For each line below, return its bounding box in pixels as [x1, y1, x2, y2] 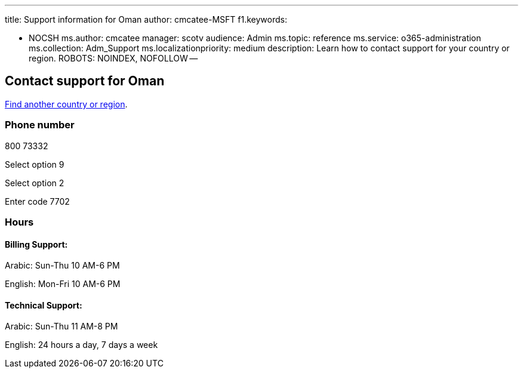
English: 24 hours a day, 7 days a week [5, 340, 158, 350]
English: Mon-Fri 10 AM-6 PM [5, 279, 121, 289]
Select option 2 [5, 177, 64, 188]
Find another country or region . [5, 98, 128, 109]
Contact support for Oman [5, 73, 165, 89]
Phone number [5, 119, 75, 131]
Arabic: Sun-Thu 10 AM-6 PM [5, 260, 120, 271]
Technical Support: [5, 300, 82, 310]
